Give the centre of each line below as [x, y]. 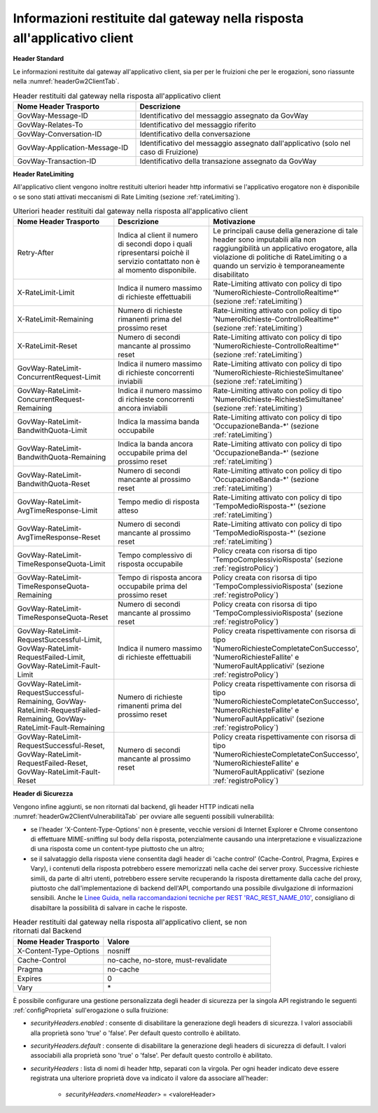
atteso [128, 511]
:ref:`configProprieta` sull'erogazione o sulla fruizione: [91, 1010]
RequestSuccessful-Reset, [61, 746]
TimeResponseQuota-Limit [61, 564]
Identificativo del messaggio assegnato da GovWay [224, 116]
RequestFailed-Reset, [52, 763]
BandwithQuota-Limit [52, 431]
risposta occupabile [150, 564]
